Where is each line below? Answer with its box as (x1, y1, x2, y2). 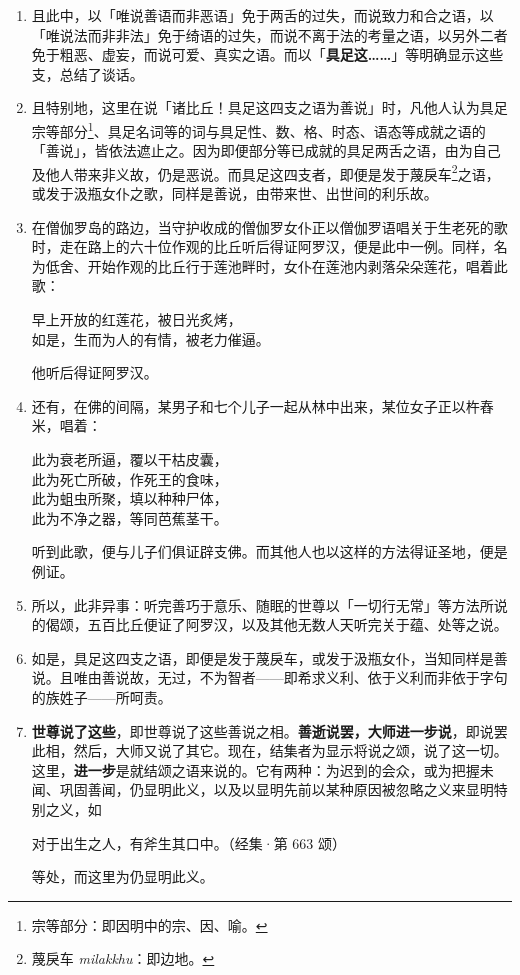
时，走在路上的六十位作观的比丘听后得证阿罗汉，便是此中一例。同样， (31, 236, 494, 257)
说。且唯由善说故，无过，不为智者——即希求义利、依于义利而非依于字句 (31, 667, 508, 688)
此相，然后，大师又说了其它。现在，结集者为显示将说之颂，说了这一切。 (31, 740, 508, 761)
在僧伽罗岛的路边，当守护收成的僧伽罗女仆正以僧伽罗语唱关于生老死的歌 (31, 216, 508, 237)
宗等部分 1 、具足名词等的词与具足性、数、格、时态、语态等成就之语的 (31, 117, 486, 141)
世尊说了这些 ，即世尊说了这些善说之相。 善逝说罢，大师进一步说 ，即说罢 (31, 720, 508, 741)
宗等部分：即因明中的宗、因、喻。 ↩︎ (31, 914, 268, 935)
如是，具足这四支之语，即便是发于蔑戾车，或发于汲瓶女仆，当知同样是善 (31, 647, 508, 668)
